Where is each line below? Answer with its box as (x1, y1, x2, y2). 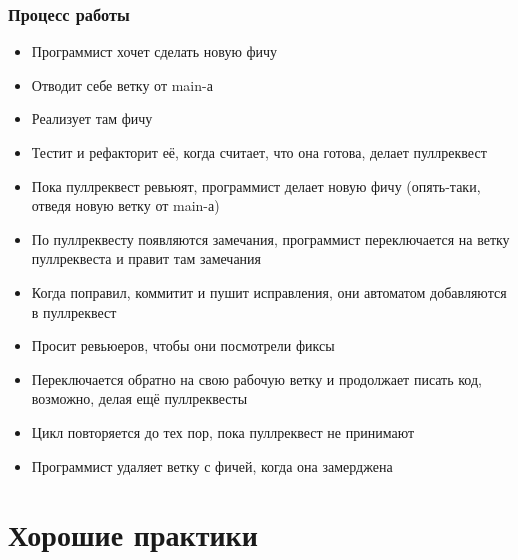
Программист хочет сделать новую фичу (31, 41, 278, 62)
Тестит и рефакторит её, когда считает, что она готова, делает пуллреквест (31, 142, 487, 162)
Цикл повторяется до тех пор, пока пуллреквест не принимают (31, 421, 415, 442)
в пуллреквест (31, 301, 117, 322)
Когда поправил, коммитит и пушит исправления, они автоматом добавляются (31, 281, 507, 302)
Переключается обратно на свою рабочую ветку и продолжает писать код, (31, 368, 482, 389)
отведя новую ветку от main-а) (31, 195, 220, 216)
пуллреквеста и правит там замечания (31, 248, 262, 269)
